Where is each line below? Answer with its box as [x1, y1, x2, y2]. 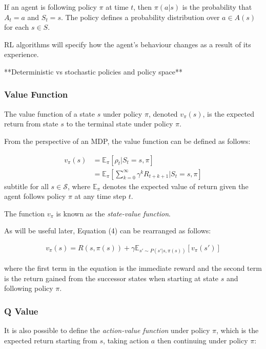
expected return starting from [4, 335, 97, 345]
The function [4, 208, 45, 218]
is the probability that [182, 2, 252, 12]
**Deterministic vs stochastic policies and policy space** [4, 66, 182, 77]
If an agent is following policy [4, 2, 97, 12]
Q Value [4, 304, 38, 317]
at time [106, 2, 129, 12]
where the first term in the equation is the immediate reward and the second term [4, 263, 262, 273]
